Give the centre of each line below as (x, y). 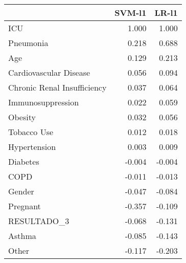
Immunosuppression (44, 102)
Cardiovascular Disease (49, 72)
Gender (21, 191)
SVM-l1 (131, 13)
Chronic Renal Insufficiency (57, 87)
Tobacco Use (31, 132)
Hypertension (32, 147)
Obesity (22, 117)
